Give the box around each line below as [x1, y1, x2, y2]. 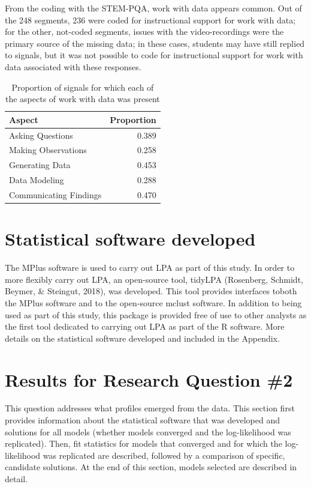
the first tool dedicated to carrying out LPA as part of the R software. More [5, 320, 285, 333]
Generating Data [9, 159, 71, 171]
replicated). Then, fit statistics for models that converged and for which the [5, 437, 282, 450]
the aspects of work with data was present [5, 92, 160, 105]
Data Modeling [9, 174, 64, 186]
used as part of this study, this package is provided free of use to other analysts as [5, 308, 307, 321]
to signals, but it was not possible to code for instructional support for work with [5, 49, 303, 61]
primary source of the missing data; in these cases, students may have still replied [5, 37, 305, 49]
